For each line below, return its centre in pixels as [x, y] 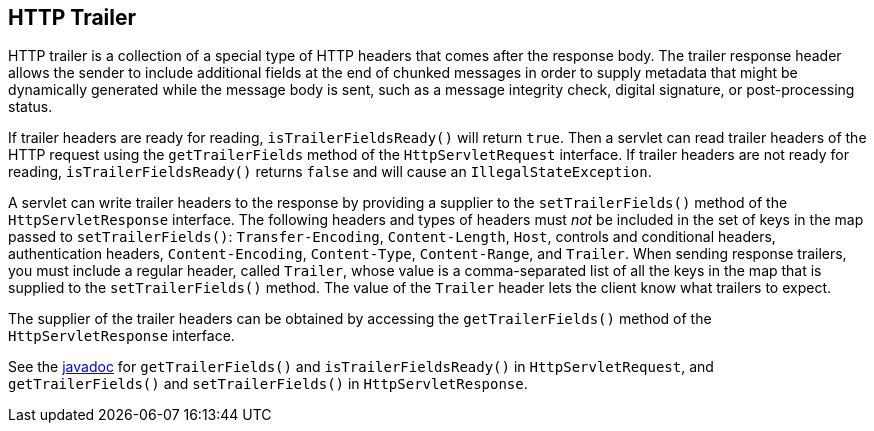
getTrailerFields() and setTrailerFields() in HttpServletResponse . [268, 384]
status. [30, 107]
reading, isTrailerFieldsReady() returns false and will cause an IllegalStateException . [330, 172]
